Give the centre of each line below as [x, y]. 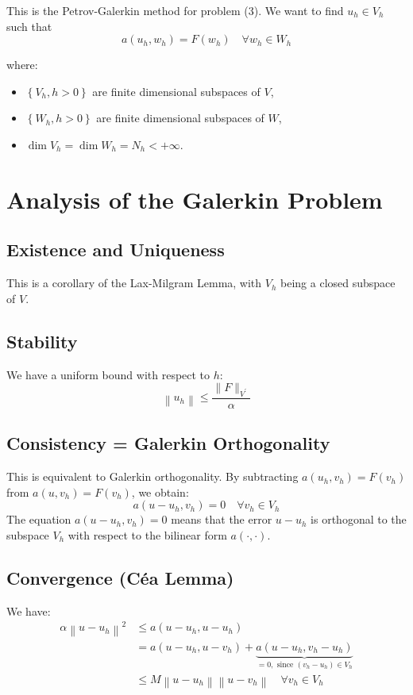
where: [22, 65]
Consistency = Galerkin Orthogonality [168, 443]
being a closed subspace [338, 283]
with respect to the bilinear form [147, 534]
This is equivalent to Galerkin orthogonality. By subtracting [152, 476]
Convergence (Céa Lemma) [120, 577]
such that [29, 26]
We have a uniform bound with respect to [108, 374]
